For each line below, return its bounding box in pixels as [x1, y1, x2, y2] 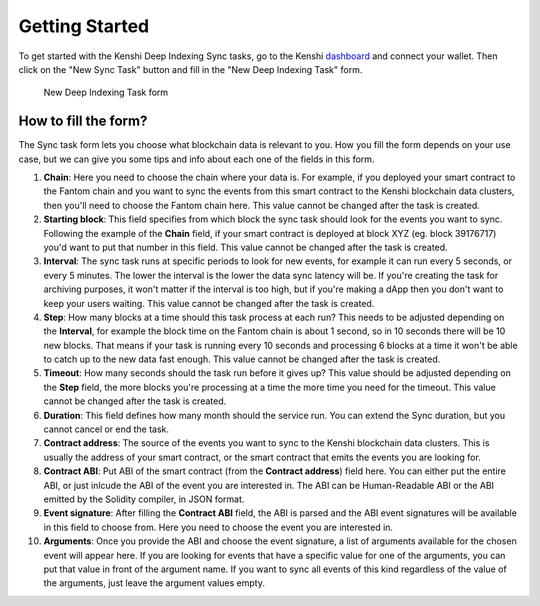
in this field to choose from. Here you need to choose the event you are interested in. [43, 521, 394, 533]
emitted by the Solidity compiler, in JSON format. [43, 493, 245, 505]
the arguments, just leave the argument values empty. [43, 577, 265, 589]
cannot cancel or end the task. [43, 423, 170, 435]
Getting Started [18, 15, 150, 37]
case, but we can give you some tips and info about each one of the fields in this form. [18, 153, 375, 165]
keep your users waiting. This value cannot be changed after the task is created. [43, 297, 375, 309]
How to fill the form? [18, 113, 148, 130]
